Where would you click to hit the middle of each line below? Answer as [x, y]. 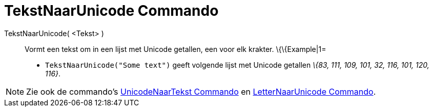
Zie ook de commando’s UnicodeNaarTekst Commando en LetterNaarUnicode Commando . [201, 91]
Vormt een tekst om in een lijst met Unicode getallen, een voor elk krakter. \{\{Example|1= [176, 49]
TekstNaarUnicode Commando [111, 11]
